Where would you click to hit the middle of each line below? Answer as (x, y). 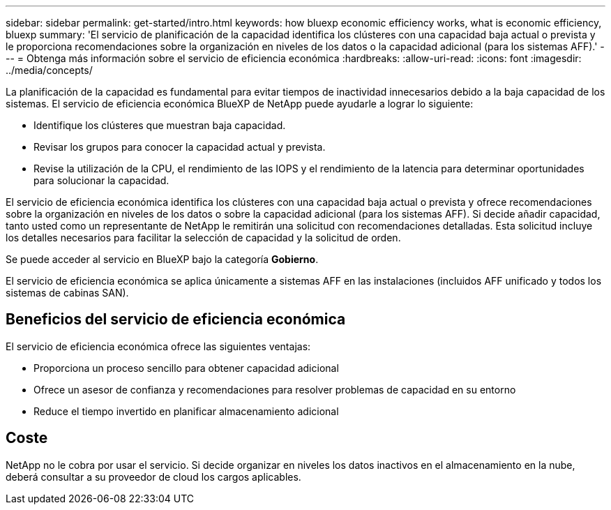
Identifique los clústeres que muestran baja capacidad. (160, 125)
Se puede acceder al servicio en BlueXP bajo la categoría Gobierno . (162, 259)
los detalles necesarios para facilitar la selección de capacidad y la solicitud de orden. (203, 238)
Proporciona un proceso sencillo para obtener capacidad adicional (186, 368)
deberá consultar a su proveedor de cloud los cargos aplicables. (153, 477)
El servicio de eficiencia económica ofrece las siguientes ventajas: (158, 346)
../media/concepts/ (49, 70)
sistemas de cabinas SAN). (67, 293)
